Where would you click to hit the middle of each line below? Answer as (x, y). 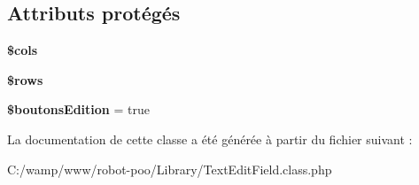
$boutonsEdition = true (78, 109)
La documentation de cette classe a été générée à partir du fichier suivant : (210, 139)
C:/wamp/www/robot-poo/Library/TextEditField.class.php (170, 169)
